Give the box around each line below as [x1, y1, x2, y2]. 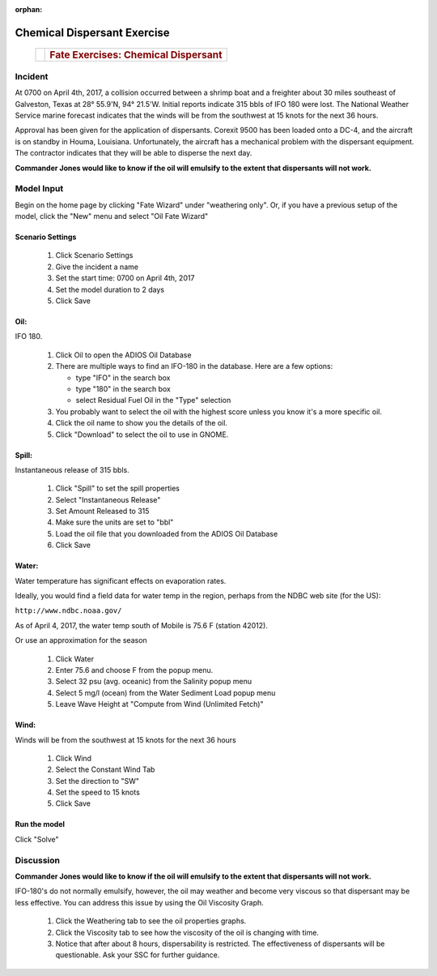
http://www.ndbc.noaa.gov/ [15, 606, 122, 615]
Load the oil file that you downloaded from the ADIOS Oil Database [55, 529, 278, 538]
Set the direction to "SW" [55, 776, 139, 786]
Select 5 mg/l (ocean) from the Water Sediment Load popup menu [55, 687, 276, 697]
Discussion [15, 854, 61, 866]
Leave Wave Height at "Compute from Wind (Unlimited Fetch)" [55, 700, 264, 709]
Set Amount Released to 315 [55, 507, 150, 516]
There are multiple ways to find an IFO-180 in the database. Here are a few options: [55, 362, 333, 371]
